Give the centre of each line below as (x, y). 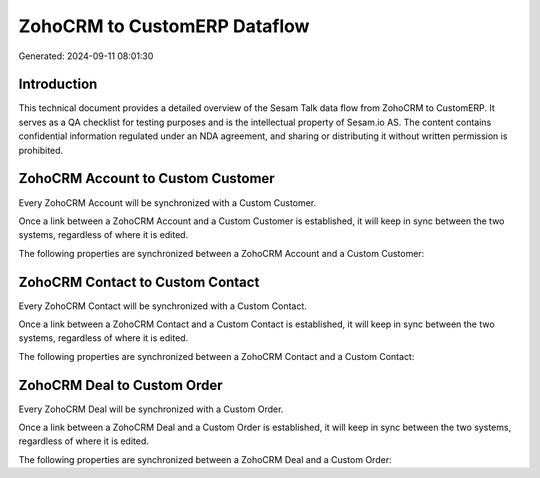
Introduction (58, 84)
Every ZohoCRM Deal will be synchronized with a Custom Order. (151, 409)
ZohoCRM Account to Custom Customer (146, 178)
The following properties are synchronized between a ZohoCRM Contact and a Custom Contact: (216, 356)
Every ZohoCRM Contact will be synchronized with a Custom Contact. (162, 306)
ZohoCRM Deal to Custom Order (121, 385)
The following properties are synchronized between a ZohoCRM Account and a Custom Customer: (221, 253)
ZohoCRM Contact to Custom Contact (139, 281)
